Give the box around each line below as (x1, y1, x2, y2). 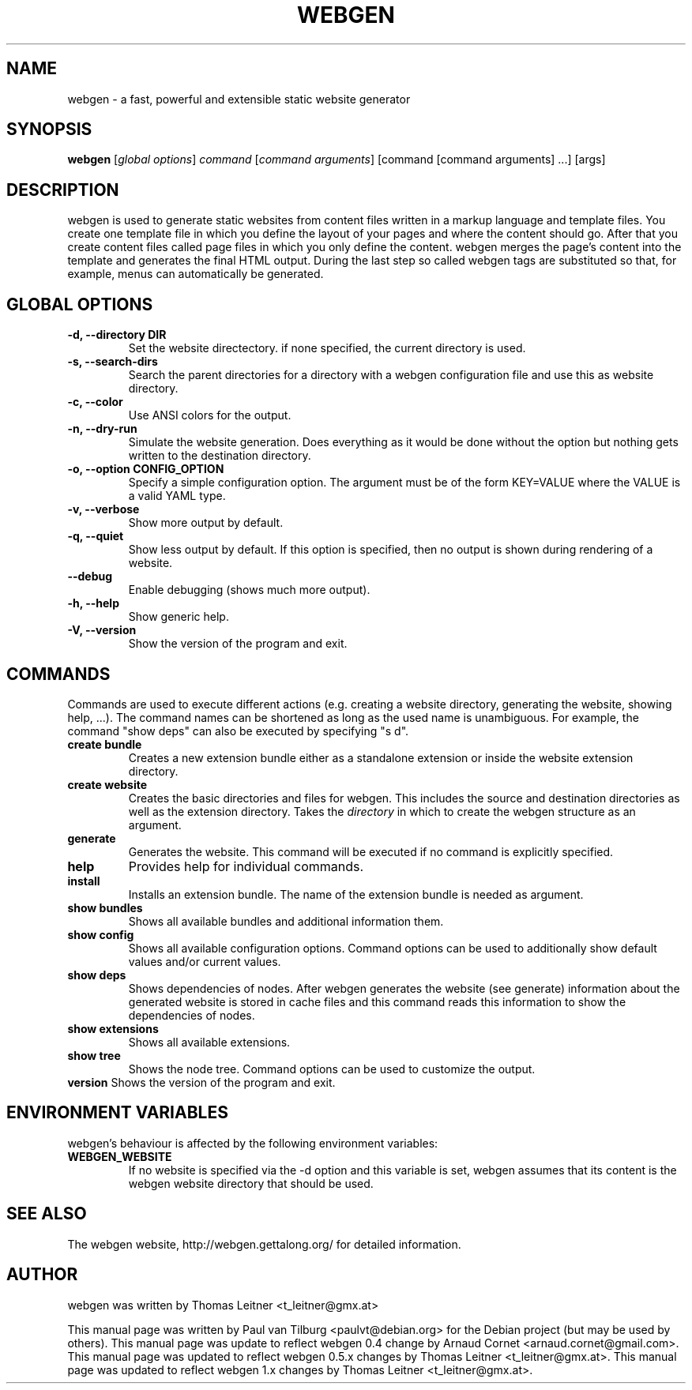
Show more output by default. (128, 516, 284, 530)
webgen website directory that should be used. (128, 1176, 374, 1190)
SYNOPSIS (6, 119, 92, 140)
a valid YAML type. (128, 489, 226, 503)
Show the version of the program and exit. (128, 637, 348, 651)
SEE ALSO (6, 1204, 87, 1224)
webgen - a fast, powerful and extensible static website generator (67, 92, 411, 106)
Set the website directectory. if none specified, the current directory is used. (128, 341, 526, 355)
